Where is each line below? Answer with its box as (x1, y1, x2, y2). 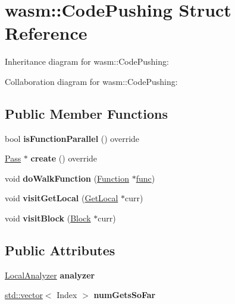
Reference (5, 21, 87, 45)
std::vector (5, 289, 43, 301)
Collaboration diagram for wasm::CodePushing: (5, 75, 178, 87)
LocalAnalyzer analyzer (5, 268, 95, 281)
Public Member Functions (5, 104, 168, 122)
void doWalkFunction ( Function (5, 172, 129, 184)
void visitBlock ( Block (5, 212, 91, 224)
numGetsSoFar (93, 289, 156, 301)
